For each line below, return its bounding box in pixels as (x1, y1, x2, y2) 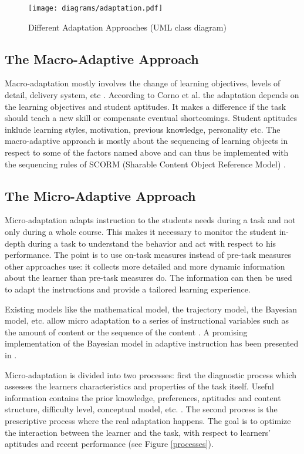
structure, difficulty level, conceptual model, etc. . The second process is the (5, 403, 278, 415)
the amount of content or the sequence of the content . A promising (5, 325, 248, 338)
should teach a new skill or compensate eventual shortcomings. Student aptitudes (5, 112, 297, 124)
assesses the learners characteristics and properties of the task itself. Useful (5, 380, 274, 392)
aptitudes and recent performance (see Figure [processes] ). (5, 438, 214, 450)
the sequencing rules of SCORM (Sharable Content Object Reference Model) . (5, 157, 286, 170)
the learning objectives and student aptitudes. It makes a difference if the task (5, 100, 286, 112)
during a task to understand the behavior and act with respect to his (28, 237, 276, 249)
